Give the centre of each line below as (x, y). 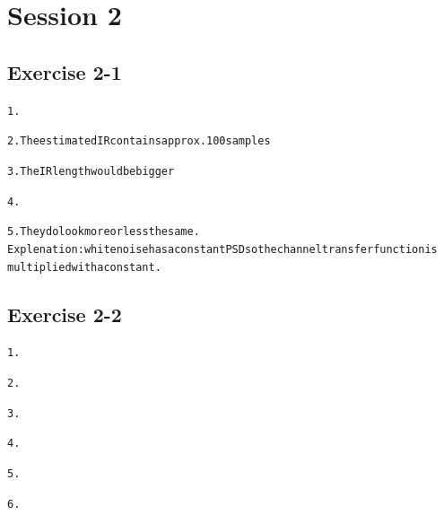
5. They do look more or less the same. (104, 232)
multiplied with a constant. (84, 267)
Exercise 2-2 (65, 314)
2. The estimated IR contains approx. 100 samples (139, 141)
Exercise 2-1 (65, 71)
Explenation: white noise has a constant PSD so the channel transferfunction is (222, 249)
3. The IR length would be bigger (91, 171)
